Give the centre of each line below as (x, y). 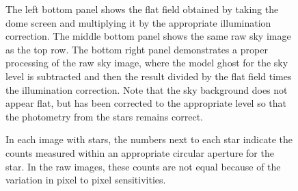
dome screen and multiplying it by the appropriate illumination (138, 22)
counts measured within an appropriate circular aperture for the (140, 152)
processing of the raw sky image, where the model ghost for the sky (147, 63)
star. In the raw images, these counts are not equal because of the (143, 166)
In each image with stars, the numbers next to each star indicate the (149, 139)
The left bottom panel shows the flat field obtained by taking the (142, 9)
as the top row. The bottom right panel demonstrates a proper (137, 49)
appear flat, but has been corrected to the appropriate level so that (146, 103)
